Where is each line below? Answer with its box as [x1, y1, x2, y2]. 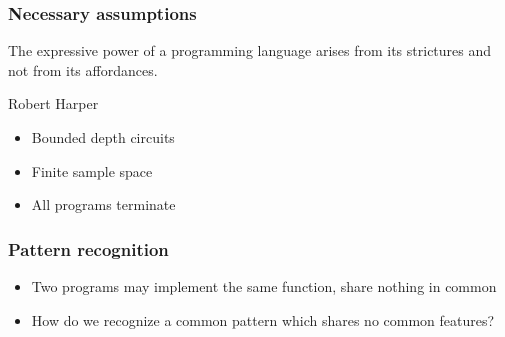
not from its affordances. [8, 59, 158, 80]
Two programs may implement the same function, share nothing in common [31, 276, 497, 296]
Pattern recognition [8, 236, 169, 261]
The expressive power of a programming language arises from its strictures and [8, 40, 492, 61]
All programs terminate [31, 194, 176, 215]
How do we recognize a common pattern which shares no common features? [31, 309, 495, 330]
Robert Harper [8, 93, 99, 114]
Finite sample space [31, 160, 153, 181]
